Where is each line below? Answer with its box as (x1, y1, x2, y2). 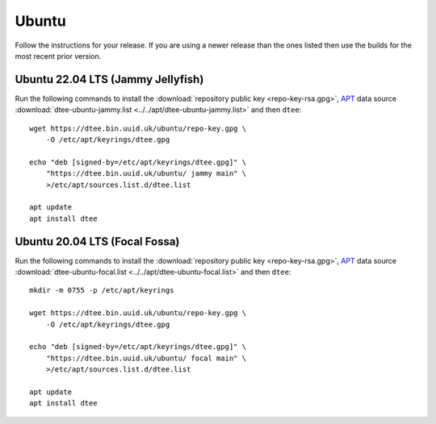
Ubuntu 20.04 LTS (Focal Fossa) (15, 235, 180, 248)
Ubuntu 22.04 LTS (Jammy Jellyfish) (15, 73, 204, 86)
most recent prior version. (15, 51, 102, 60)
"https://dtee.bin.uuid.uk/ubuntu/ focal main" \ (45, 353, 246, 363)
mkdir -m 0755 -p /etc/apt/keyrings (29, 286, 174, 295)
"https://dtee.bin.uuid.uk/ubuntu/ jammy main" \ (45, 169, 246, 178)
